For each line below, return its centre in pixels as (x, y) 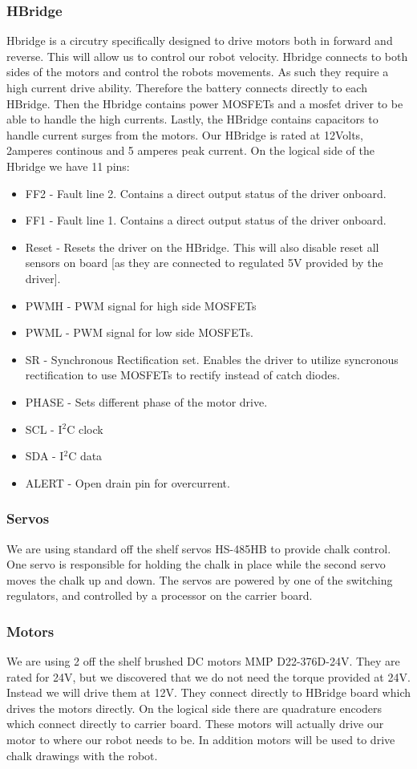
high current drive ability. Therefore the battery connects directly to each (187, 87)
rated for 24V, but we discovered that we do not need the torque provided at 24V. (208, 676)
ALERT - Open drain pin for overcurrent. (128, 482)
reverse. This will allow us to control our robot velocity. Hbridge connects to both (207, 56)
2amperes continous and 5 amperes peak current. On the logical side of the (190, 150)
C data (85, 456)
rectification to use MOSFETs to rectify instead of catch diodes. (182, 375)
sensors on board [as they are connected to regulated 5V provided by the (204, 263)
